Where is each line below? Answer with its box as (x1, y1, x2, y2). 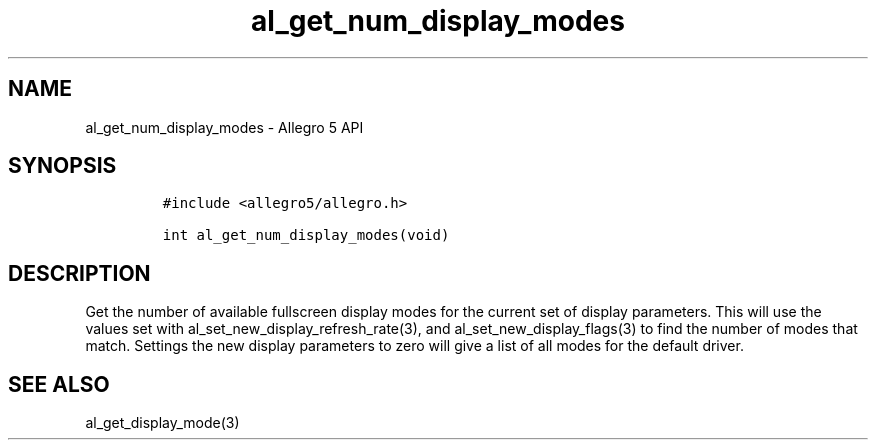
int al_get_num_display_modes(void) (162, 227, 450, 244)
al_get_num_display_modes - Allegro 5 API (85, 118, 364, 136)
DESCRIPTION (8, 260, 151, 286)
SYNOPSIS (8, 153, 117, 179)
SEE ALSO (8, 371, 110, 397)
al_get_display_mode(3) (85, 414, 240, 432)
